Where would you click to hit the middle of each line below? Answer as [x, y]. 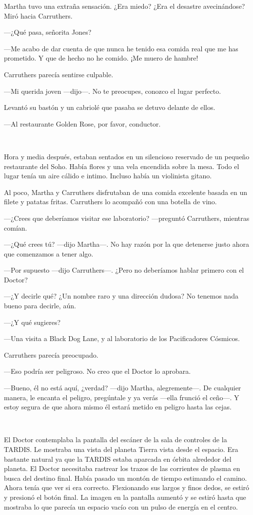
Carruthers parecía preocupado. [51, 354]
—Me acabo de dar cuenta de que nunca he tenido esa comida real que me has [121, 48]
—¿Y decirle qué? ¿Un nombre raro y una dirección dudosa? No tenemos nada [121, 296]
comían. [16, 227]
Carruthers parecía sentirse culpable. [59, 74]
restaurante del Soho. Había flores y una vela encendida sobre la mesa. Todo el [122, 166]
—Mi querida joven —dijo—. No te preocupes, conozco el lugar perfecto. [113, 91]
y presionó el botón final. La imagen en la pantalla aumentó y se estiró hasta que [125, 497]
